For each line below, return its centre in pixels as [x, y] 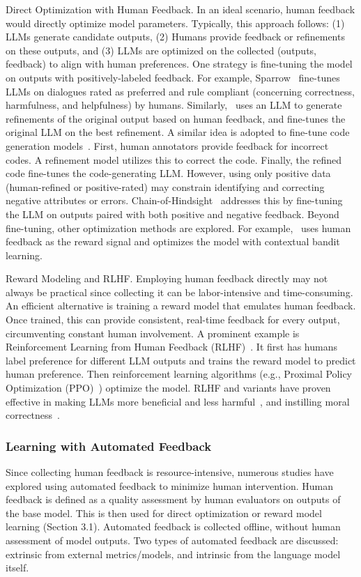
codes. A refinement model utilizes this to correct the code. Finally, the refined [174, 159]
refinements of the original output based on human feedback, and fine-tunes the [176, 118]
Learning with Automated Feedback [109, 446]
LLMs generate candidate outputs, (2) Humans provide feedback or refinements [175, 37]
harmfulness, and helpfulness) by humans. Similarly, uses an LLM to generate [174, 105]
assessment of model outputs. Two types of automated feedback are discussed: [172, 540]
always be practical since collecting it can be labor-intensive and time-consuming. [179, 292]
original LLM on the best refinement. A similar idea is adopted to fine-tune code [178, 132]
